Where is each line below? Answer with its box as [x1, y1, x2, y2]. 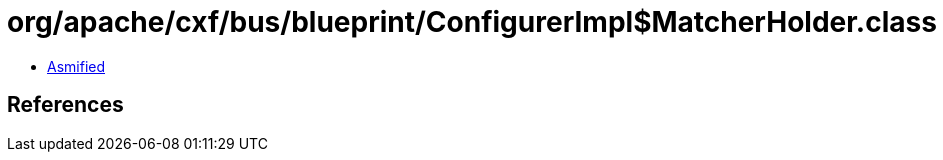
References [7, 92, 124, 118]
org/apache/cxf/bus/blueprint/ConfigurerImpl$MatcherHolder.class [7, 5, 937, 39]
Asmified [47, 57, 106, 75]
